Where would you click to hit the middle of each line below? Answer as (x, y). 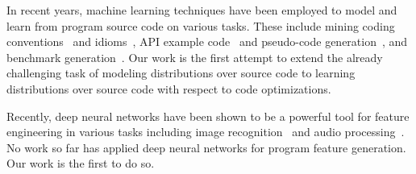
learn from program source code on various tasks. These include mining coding (201, 25)
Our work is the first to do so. (81, 163)
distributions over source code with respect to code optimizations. (169, 88)
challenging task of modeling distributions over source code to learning (181, 73)
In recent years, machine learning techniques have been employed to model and (202, 10)
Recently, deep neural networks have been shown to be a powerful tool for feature (208, 116)
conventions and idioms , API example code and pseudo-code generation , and (207, 41)
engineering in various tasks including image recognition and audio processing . (206, 132)
